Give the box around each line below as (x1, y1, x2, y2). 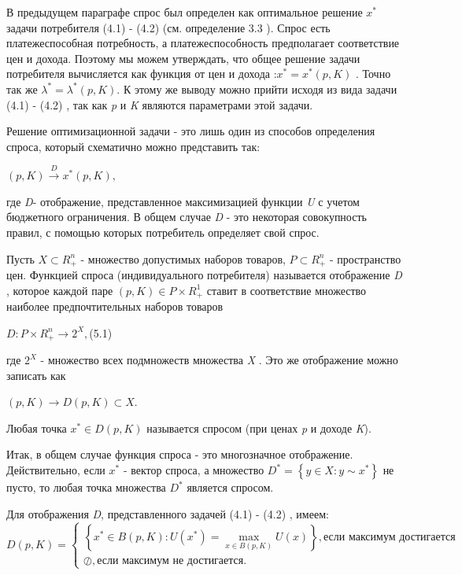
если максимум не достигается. (97, 555, 247, 566)
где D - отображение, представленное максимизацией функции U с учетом (6, 193, 360, 209)
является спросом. (187, 479, 274, 496)
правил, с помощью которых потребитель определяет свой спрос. (6, 223, 320, 240)
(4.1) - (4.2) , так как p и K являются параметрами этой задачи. (6, 96, 313, 112)
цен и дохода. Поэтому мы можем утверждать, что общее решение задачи (6, 50, 360, 66)
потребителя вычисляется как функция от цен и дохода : (6, 65, 277, 82)
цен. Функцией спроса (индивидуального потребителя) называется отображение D (6, 266, 402, 282)
